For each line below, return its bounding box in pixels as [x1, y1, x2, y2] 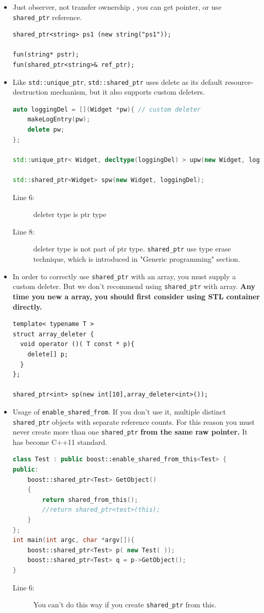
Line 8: [12, 226, 34, 237]
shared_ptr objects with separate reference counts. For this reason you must [12, 416, 255, 427]
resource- [225, 76, 253, 87]
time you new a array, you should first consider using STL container [12, 291, 260, 301]
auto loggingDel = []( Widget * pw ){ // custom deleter [12, 105, 201, 113]
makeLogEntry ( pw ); [27, 116, 91, 123]
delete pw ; [27, 126, 65, 134]
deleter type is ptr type [33, 209, 107, 220]
